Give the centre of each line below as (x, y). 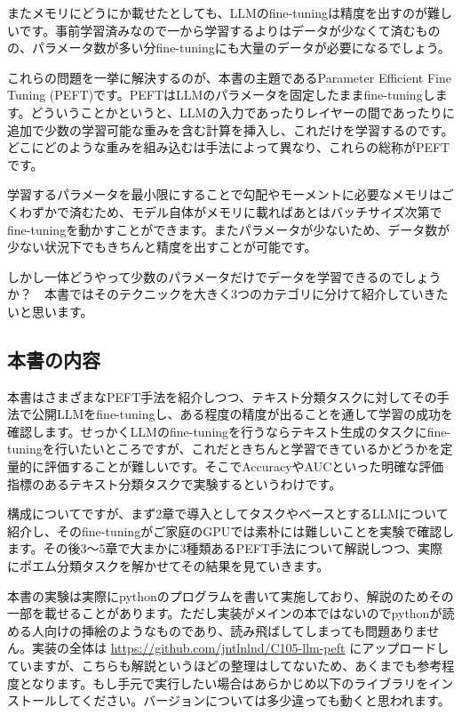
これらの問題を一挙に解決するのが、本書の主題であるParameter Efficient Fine (229, 77)
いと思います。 (50, 311)
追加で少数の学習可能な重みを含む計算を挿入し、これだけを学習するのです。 (231, 129)
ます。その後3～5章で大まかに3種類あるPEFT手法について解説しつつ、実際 (225, 548)
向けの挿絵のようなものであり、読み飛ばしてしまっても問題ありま (235, 630)
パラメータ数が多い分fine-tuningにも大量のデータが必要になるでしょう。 (241, 48)
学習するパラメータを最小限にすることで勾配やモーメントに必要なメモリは (224, 194)
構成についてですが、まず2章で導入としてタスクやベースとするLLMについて (228, 514)
